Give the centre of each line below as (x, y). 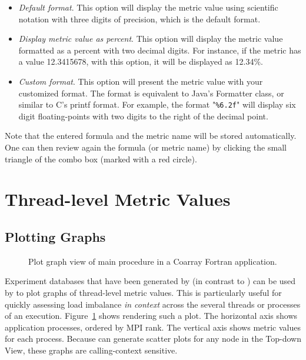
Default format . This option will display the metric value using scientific (148, 7)
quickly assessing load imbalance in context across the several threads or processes (153, 304)
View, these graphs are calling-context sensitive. (91, 350)
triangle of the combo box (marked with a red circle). (101, 159)
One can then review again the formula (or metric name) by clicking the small (146, 147)
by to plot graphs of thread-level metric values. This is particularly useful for (143, 292)
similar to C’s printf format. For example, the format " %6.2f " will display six (157, 104)
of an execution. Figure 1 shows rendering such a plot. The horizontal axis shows (151, 316)
